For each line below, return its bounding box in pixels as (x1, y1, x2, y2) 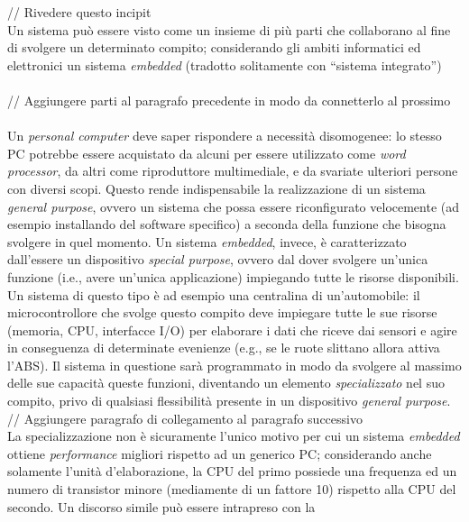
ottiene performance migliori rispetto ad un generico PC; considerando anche (7, 444, 432, 462)
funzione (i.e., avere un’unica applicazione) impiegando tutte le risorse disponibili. (7, 267, 459, 286)
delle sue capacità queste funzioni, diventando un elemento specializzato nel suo (7, 373, 445, 392)
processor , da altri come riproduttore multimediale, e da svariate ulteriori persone (7, 161, 458, 180)
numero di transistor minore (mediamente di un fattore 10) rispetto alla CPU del (7, 480, 456, 499)
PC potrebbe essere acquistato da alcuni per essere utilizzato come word (7, 143, 406, 162)
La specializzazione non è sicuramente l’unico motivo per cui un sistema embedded (7, 426, 460, 445)
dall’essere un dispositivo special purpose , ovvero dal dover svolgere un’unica (7, 250, 428, 269)
